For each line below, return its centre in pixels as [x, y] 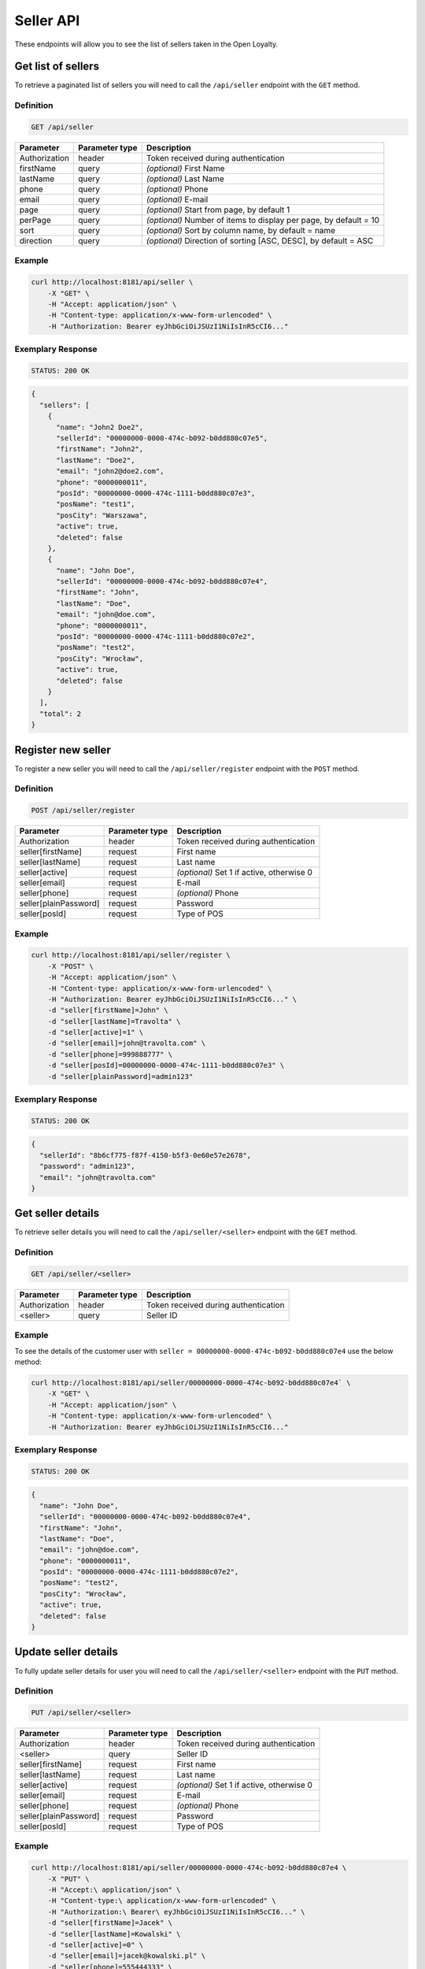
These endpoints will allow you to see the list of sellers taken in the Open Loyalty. [146, 44]
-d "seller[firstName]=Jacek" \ [110, 1923]
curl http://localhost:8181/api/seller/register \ [131, 955]
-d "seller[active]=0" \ [96, 1945]
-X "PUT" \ [68, 1879]
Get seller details [57, 1213]
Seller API [47, 20]
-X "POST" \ [71, 966]
